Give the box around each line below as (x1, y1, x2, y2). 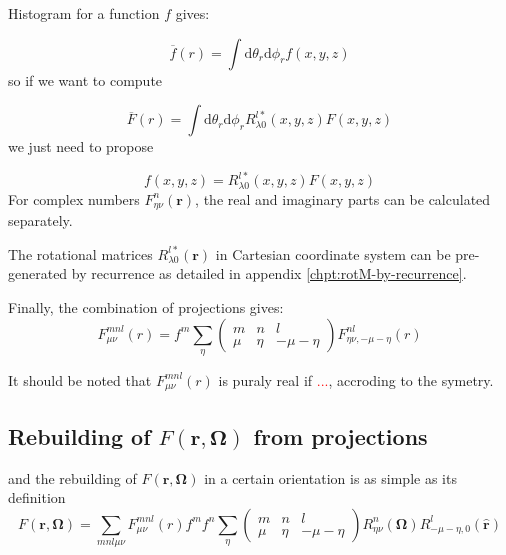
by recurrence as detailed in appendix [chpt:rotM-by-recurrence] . (71, 263, 467, 284)
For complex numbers (8, 188, 140, 209)
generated (8, 263, 68, 284)
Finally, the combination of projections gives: (8, 296, 284, 317)
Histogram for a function (8, 3, 160, 23)
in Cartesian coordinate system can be (215, 243, 451, 264)
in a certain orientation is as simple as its (204, 467, 457, 488)
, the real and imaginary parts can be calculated (195, 188, 491, 209)
